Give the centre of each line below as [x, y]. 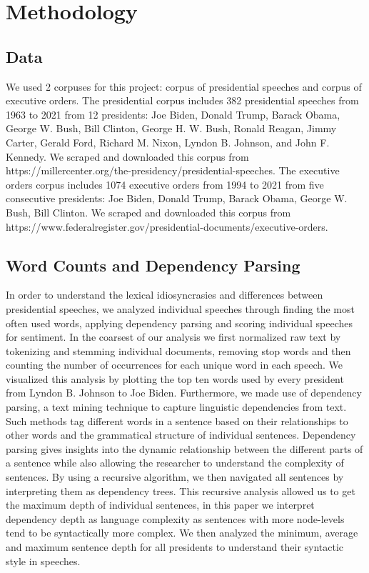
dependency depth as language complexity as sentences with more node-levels [175, 518]
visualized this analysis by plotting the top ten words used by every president [175, 378]
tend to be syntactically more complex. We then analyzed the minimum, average [182, 533]
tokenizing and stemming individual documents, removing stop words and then [178, 350]
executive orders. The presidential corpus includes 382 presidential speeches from [182, 100]
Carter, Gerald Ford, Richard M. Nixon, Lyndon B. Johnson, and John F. [168, 142]
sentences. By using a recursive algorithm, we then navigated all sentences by [175, 477]
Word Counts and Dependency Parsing [153, 265]
